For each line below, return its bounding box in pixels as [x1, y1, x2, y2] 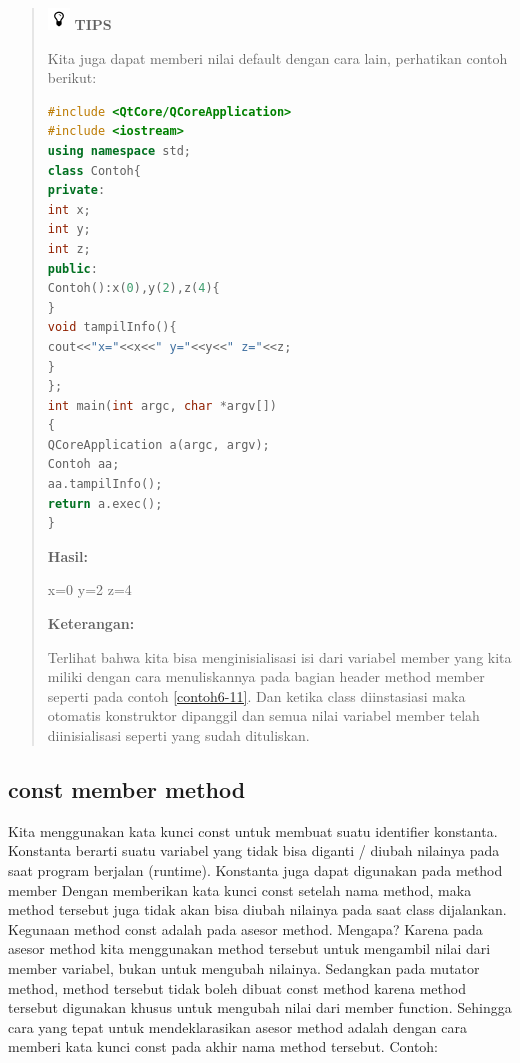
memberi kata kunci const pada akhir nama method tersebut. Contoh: [8, 1036, 439, 1057]
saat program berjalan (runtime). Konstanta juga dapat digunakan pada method [8, 859, 503, 880]
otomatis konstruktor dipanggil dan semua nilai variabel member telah [47, 705, 480, 726]
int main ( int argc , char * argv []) [47, 398, 277, 413]
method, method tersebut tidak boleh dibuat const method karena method [8, 977, 466, 998]
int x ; [47, 202, 91, 217]
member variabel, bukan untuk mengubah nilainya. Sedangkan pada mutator [8, 957, 480, 978]
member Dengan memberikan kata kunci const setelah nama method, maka [8, 879, 472, 900]
